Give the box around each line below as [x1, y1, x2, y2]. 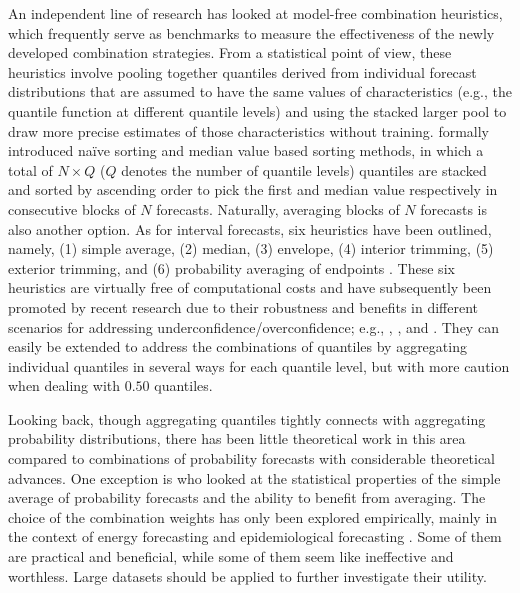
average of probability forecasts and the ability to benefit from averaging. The [8, 487, 486, 508]
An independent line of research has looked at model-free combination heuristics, [8, 3, 503, 23]
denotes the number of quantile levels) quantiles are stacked [121, 159, 487, 180]
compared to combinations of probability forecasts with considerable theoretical [8, 448, 496, 469]
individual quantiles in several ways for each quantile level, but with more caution [8, 355, 510, 376]
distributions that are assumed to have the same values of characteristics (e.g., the [8, 81, 512, 102]
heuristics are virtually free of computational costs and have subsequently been [8, 277, 492, 298]
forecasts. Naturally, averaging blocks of [156, 198, 400, 219]
